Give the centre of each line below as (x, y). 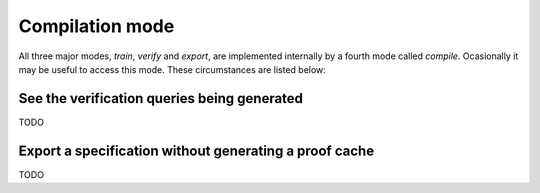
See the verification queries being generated (161, 98)
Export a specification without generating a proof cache (196, 150)
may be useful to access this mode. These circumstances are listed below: (172, 69)
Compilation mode (96, 26)
